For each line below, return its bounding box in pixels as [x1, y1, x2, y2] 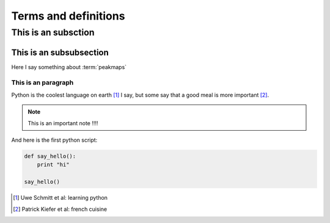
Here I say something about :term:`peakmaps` [11, 63, 127, 70]
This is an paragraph [11, 78, 74, 87]
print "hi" [37, 161, 70, 168]
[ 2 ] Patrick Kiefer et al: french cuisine [13, 205, 107, 213]
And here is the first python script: [11, 136, 98, 144]
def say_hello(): [24, 153, 76, 160]
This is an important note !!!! [28, 119, 98, 126]
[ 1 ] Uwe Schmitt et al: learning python [13, 194, 108, 202]
